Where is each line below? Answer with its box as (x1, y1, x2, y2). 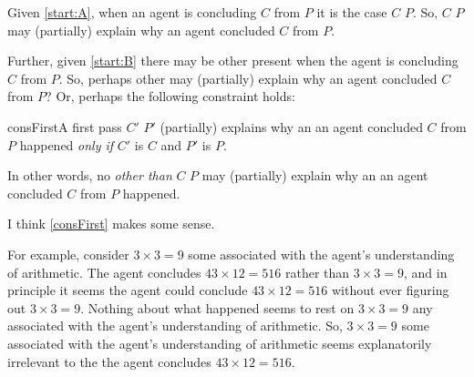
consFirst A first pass (7, 117, 122, 136)
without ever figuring (332, 280, 449, 300)
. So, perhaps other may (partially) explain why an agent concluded (58, 68, 438, 87)
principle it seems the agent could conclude (7, 280, 248, 300)
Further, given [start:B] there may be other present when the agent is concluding (7, 51, 459, 70)
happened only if (19, 135, 114, 154)
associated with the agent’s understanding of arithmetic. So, (7, 316, 343, 335)
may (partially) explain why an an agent (201, 166, 428, 185)
